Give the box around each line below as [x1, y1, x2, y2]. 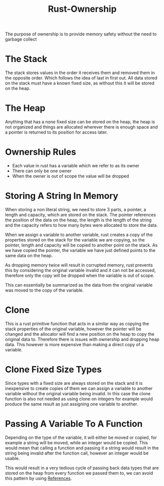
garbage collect [5, 36, 37, 42]
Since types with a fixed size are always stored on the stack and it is [5, 380, 143, 386]
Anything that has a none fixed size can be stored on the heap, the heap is [5, 119, 155, 125]
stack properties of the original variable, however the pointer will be [5, 325, 141, 332]
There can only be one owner [12, 168, 72, 174]
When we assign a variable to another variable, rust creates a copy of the [5, 232, 153, 238]
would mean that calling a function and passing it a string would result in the [5, 445, 159, 451]
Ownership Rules [5, 146, 76, 158]
